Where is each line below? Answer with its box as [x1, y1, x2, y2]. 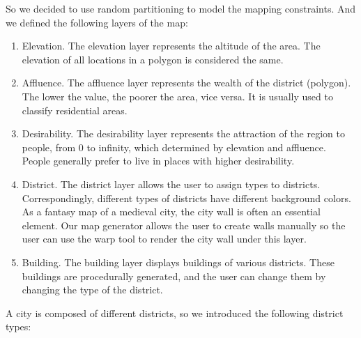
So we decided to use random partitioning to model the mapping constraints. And [6, 1, 356, 15]
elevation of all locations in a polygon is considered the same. [22, 52, 284, 66]
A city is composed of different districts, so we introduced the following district [6, 305, 344, 320]
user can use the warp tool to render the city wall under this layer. [22, 231, 307, 246]
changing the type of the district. [22, 282, 163, 297]
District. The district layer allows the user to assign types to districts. [22, 176, 321, 191]
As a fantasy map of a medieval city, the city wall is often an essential [22, 204, 321, 219]
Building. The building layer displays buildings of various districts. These [22, 254, 335, 269]
